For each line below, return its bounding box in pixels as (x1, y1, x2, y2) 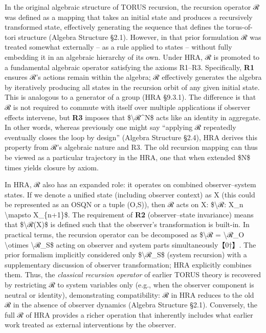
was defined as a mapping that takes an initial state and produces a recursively (5, 11, 253, 22)
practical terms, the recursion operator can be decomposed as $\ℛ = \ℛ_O (5, 229, 245, 240)
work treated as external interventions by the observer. (5, 319, 176, 330)
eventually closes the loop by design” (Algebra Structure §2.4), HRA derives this (5, 131, 258, 142)
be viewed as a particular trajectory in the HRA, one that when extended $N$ (5, 151, 251, 162)
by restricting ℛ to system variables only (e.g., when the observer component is (5, 279, 254, 290)
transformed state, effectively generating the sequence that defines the (5, 21, 224, 32)
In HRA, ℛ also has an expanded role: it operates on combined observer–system (5, 179, 256, 190)
